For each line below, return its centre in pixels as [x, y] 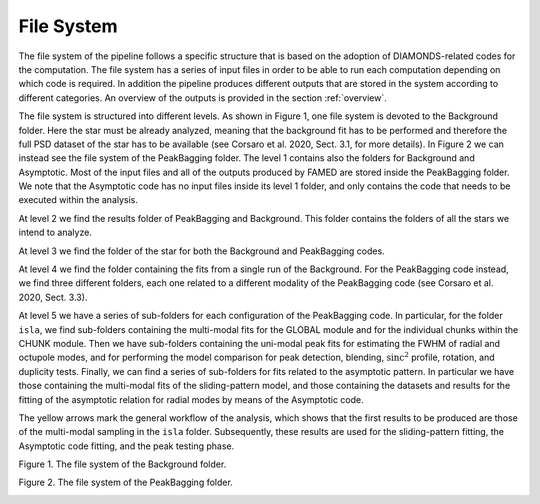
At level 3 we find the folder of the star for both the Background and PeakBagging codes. [201, 251]
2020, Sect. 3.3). [53, 297]
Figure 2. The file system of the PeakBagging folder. [126, 482]
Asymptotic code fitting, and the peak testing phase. [126, 446]
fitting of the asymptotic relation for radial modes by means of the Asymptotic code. [191, 399]
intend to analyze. [55, 232]
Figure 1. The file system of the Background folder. [122, 464]
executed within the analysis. [78, 200]
